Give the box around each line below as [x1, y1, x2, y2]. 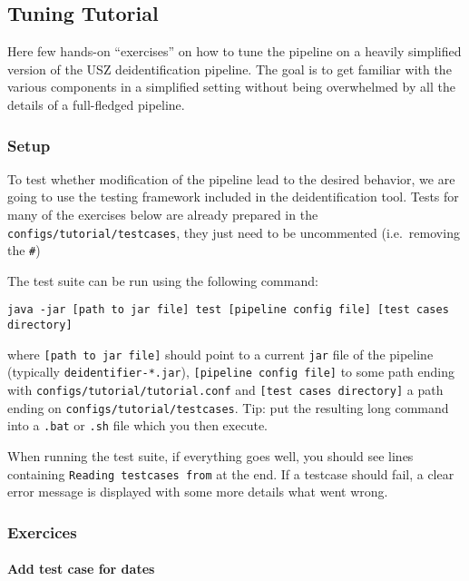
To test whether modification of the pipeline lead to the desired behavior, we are [7, 169, 455, 188]
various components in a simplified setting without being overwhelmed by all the [7, 77, 455, 96]
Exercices [7, 520, 77, 543]
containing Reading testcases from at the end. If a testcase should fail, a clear [7, 464, 454, 483]
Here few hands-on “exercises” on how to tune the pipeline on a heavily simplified [7, 42, 462, 61]
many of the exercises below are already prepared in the [7, 204, 318, 223]
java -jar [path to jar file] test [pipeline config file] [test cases [7, 303, 449, 317]
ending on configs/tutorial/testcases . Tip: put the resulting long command [7, 398, 449, 417]
